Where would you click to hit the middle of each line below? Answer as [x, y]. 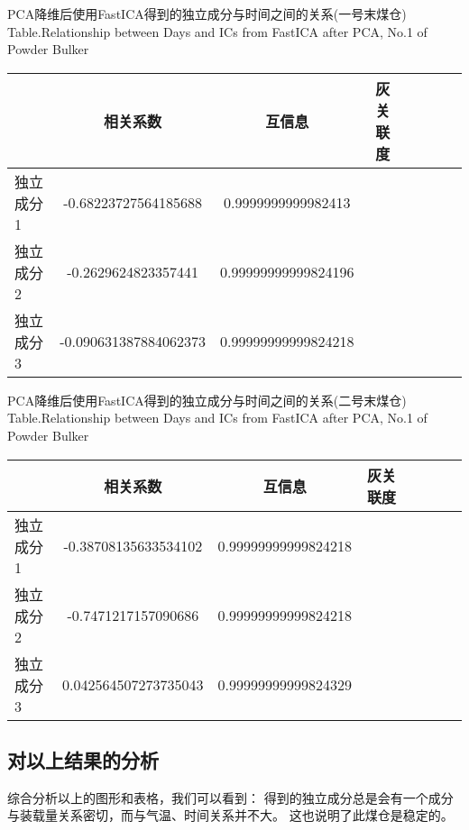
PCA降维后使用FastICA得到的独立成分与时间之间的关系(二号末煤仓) [207, 400]
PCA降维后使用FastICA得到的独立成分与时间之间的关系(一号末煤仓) [207, 14]
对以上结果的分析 [83, 759]
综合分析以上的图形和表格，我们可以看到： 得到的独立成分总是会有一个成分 [230, 797]
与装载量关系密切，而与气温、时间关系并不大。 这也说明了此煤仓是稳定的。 [230, 815]
